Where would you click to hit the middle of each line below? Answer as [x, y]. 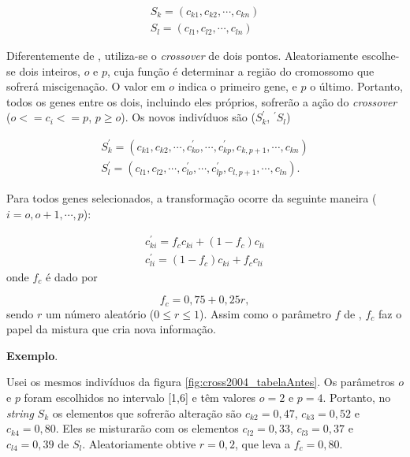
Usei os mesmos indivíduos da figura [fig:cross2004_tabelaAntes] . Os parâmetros [201, 382]
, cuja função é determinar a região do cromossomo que [241, 71]
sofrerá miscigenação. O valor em [86, 86]
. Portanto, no [357, 397]
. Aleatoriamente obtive [139, 443]
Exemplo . [32, 355]
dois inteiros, [50, 71]
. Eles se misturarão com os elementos [147, 428]
